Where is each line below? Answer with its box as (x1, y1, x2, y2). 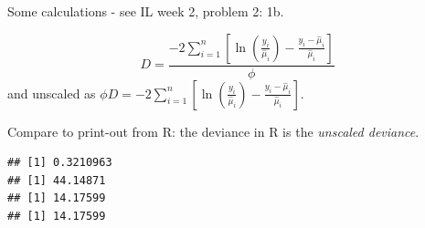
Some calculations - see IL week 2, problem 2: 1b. (7, 2, 284, 20)
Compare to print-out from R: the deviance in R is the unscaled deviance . (7, 121, 420, 140)
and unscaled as (7, 83, 96, 102)
